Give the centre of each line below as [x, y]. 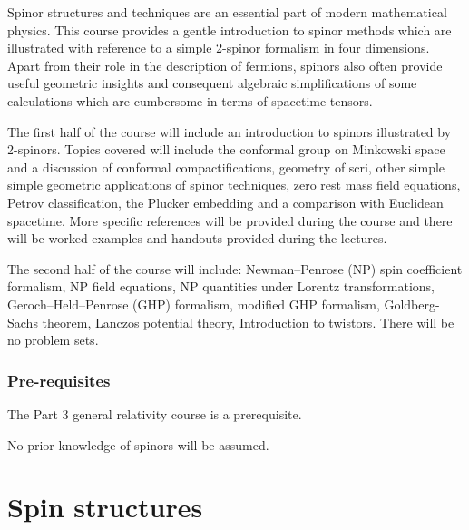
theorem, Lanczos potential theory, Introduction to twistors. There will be [248, 322]
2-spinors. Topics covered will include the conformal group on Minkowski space [226, 149]
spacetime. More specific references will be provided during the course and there [230, 220]
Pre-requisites [59, 380]
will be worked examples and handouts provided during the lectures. [197, 238]
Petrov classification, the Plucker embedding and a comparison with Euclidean [225, 202]
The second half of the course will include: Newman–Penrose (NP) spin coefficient [235, 268]
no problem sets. [53, 340]
